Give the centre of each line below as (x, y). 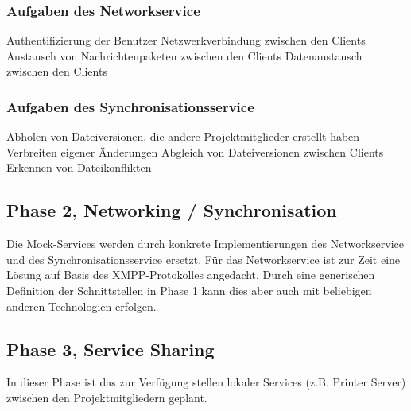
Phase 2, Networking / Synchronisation (172, 210)
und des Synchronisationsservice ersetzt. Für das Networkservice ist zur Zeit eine (204, 259)
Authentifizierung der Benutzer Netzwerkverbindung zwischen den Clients (186, 40)
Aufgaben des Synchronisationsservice (130, 106)
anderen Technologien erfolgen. (81, 306)
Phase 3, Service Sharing (111, 349)
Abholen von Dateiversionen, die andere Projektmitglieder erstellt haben (183, 136)
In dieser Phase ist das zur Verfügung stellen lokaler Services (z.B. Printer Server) (206, 382)
